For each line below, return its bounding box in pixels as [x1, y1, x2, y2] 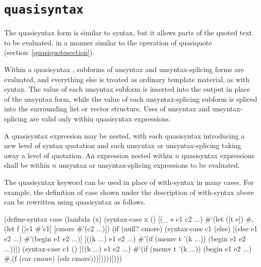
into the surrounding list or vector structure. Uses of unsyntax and [4, 103, 210, 114]
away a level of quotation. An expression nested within [4, 150, 173, 160]
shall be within [4, 160, 50, 170]
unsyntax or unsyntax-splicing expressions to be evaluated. [58, 160, 240, 170]
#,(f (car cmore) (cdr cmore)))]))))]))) [4, 253, 122, 263]
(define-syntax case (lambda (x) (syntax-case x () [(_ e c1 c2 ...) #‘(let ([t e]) [4, 213, 244, 224]
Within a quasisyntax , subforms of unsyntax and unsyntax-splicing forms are [4, 64, 244, 75]
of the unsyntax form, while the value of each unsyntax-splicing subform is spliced [4, 93, 257, 104]
